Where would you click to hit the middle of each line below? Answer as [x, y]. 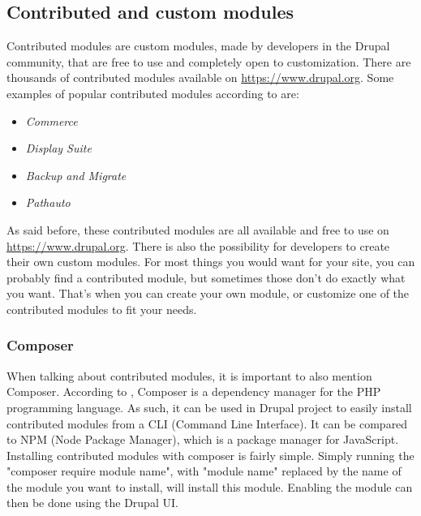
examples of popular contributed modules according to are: [153, 93]
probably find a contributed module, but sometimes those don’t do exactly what [206, 277]
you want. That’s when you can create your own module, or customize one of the [208, 293]
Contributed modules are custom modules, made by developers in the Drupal [198, 46]
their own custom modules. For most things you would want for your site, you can [211, 262]
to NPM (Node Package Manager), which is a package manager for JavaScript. [203, 439]
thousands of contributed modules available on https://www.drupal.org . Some [200, 77]
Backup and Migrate [76, 175]
